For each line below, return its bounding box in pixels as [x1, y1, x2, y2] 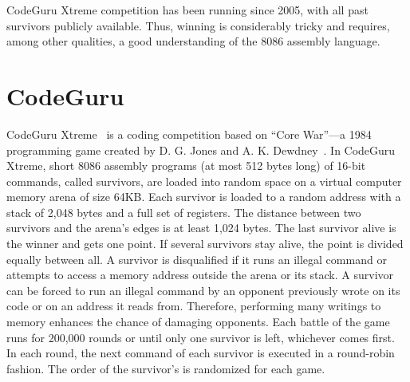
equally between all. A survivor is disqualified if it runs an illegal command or [6, 250, 387, 267]
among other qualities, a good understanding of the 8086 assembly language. [6, 33, 380, 49]
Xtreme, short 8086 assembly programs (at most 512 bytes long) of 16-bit [6, 157, 366, 174]
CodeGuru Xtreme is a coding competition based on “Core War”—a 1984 [6, 125, 372, 142]
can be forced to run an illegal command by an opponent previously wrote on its [6, 282, 400, 298]
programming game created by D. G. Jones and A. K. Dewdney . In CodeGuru [6, 141, 396, 158]
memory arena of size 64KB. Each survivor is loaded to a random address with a [6, 188, 401, 205]
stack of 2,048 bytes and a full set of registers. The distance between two [6, 203, 361, 220]
